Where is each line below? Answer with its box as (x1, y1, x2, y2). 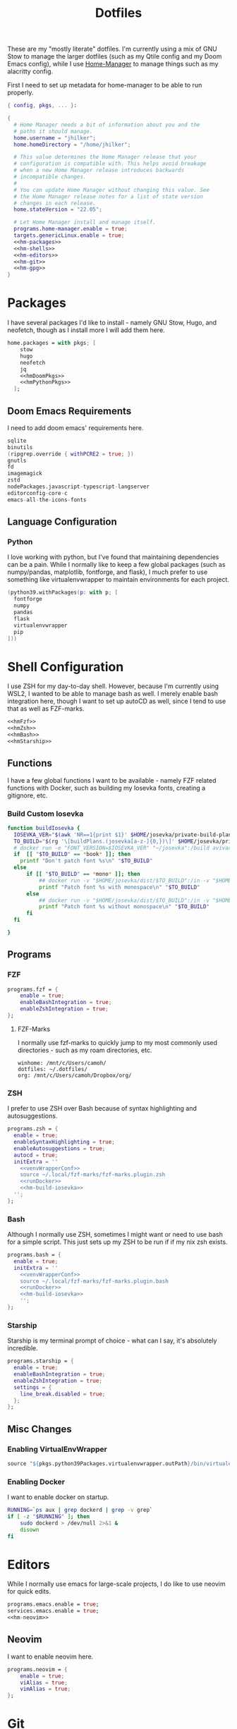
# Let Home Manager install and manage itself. (13, 219, 157, 226)
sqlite (7, 437, 27, 444)
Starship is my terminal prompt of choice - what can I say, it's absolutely (7, 1336, 217, 1345)
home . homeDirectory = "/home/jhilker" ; (13, 141, 131, 148)
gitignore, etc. (7, 791, 48, 800)
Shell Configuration (7, 659, 124, 675)
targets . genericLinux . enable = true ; (13, 232, 125, 239)
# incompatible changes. (13, 173, 87, 181)
